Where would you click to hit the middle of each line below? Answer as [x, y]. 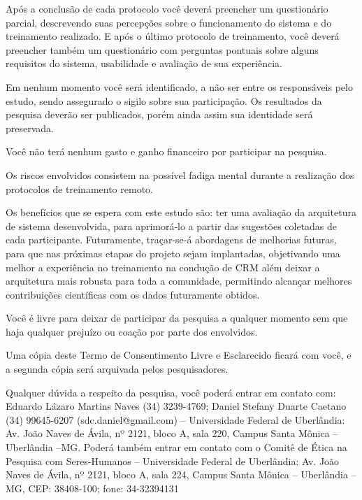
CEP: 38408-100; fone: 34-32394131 [103, 488]
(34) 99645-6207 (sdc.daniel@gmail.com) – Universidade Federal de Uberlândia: [175, 419]
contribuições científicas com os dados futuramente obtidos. [133, 294]
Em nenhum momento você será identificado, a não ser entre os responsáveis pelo [179, 86]
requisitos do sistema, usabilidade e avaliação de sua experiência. [144, 63]
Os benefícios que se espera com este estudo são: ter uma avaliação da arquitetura [181, 212]
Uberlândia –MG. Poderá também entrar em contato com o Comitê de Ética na [176, 447]
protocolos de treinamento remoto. [79, 188]
